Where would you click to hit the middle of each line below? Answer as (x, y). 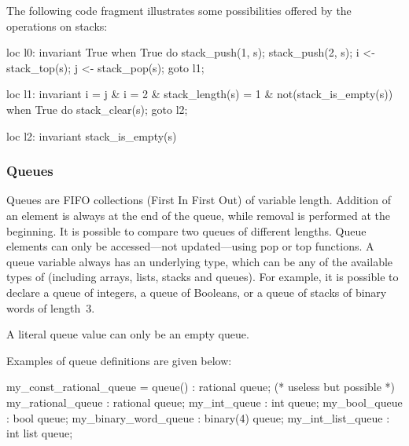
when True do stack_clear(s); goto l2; (97, 109)
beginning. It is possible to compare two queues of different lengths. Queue (186, 230)
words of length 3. (51, 307)
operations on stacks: (57, 26)
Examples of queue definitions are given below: (119, 360)
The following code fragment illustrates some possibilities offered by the (179, 10)
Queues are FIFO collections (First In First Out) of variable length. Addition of (199, 200)
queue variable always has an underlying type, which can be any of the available (200, 261)
